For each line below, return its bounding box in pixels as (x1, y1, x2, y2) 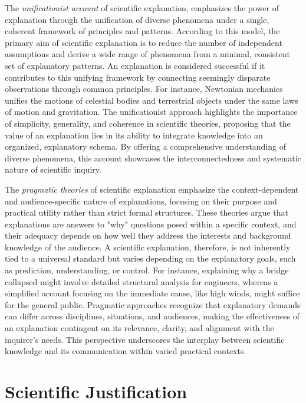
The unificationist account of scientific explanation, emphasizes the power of (5, 2, 279, 14)
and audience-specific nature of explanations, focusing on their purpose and (5, 194, 277, 207)
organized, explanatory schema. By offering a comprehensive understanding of (5, 140, 287, 153)
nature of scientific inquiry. (5, 163, 101, 176)
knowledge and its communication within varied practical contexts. (5, 345, 246, 357)
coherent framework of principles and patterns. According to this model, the (5, 25, 280, 37)
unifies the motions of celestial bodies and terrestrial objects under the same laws (5, 94, 298, 106)
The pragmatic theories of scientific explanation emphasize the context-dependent (5, 183, 299, 195)
